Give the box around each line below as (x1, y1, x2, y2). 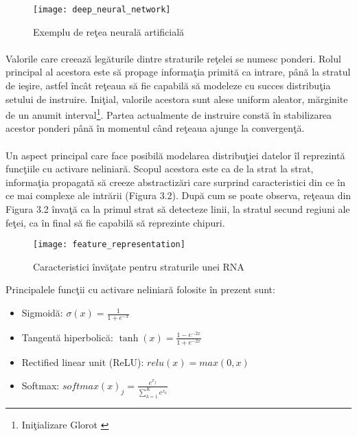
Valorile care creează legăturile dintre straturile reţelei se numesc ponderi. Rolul (5, 51, 341, 65)
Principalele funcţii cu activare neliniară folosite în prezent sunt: (5, 282, 275, 297)
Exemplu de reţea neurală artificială (33, 24, 185, 38)
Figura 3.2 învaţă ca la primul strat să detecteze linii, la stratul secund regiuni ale (5, 202, 350, 216)
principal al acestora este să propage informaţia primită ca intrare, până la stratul (5, 65, 351, 79)
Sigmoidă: (21, 306, 63, 320)
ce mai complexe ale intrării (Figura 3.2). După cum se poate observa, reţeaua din (5, 188, 352, 203)
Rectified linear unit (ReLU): (21, 355, 144, 369)
